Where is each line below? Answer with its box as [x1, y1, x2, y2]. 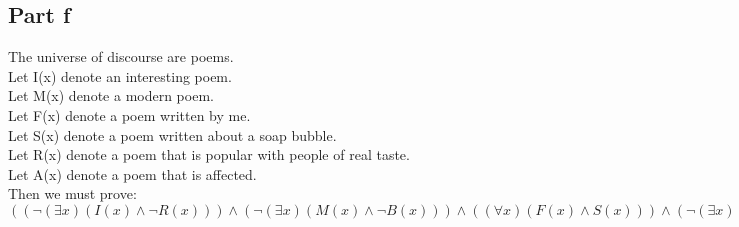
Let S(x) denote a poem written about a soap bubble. [8, 124, 337, 145]
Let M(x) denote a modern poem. [8, 85, 214, 106]
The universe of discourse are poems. [8, 46, 234, 67]
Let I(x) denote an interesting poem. [8, 65, 232, 86]
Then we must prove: [8, 183, 137, 204]
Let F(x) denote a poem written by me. [8, 104, 251, 125]
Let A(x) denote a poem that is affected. [8, 163, 257, 184]
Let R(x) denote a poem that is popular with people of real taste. [8, 144, 410, 165]
